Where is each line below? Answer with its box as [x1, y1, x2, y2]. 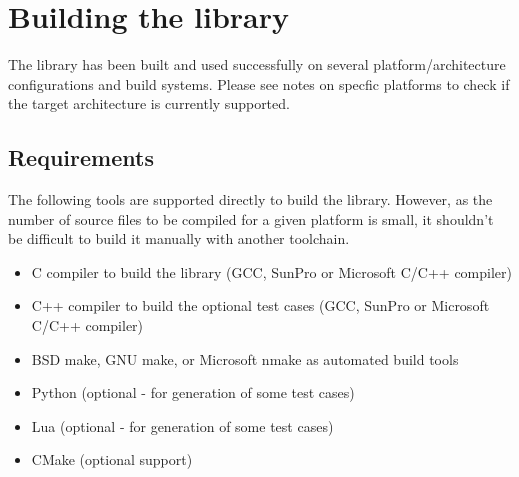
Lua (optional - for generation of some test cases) [31, 415, 334, 436]
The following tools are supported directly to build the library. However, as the [8, 189, 493, 210]
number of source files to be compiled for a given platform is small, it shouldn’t [8, 208, 494, 229]
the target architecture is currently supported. [8, 93, 290, 114]
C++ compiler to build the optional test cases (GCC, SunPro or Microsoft [31, 295, 490, 316]
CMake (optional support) [31, 449, 193, 470]
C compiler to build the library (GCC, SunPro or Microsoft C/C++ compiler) [31, 261, 512, 282]
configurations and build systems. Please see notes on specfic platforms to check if [8, 73, 510, 94]
